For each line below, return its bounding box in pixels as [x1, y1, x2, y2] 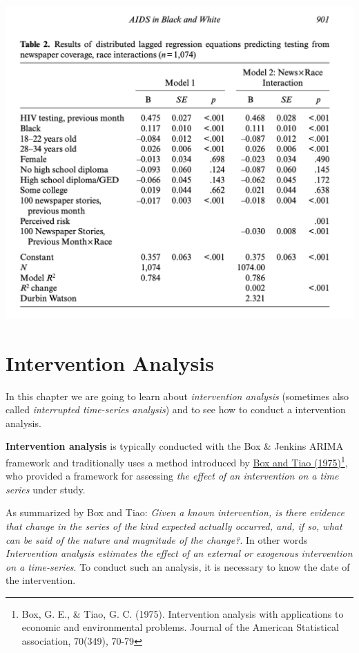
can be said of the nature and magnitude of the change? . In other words [6, 532, 308, 547]
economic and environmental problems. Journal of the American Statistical [21, 620, 339, 634]
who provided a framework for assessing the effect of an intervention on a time [6, 469, 339, 483]
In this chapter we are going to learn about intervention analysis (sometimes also [6, 388, 349, 403]
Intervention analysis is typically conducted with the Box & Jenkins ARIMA [6, 439, 344, 453]
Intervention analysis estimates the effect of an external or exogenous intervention [6, 546, 353, 560]
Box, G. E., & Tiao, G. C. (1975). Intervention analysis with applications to [21, 606, 344, 621]
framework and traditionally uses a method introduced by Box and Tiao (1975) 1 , [6, 453, 348, 469]
